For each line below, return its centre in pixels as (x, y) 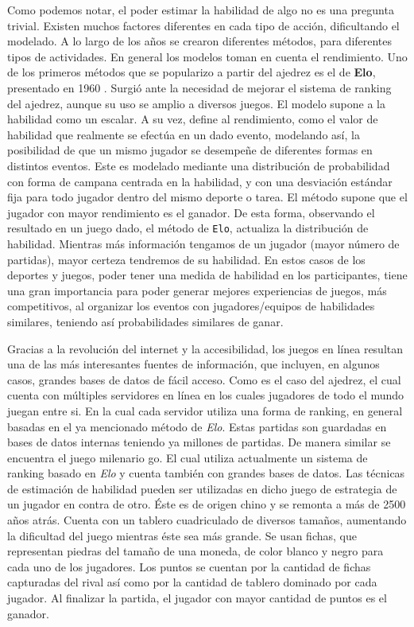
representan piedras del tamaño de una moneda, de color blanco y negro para (195, 551)
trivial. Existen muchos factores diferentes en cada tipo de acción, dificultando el (203, 25)
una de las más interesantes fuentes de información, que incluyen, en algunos (193, 364)
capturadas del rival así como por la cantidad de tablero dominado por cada (192, 582)
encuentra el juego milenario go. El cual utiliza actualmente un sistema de (188, 457)
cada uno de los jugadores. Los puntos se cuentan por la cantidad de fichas (189, 566)
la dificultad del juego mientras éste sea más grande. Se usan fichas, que (182, 535)
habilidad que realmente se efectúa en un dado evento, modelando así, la (184, 134)
